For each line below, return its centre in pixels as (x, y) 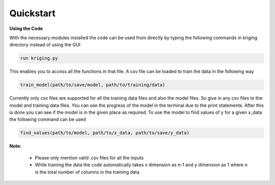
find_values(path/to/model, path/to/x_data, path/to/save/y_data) (105, 133)
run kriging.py (39, 58)
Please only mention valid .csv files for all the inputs (89, 158)
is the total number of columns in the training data (87, 172)
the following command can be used (48, 119)
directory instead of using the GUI (45, 45)
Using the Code (26, 28)
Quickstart (33, 13)
